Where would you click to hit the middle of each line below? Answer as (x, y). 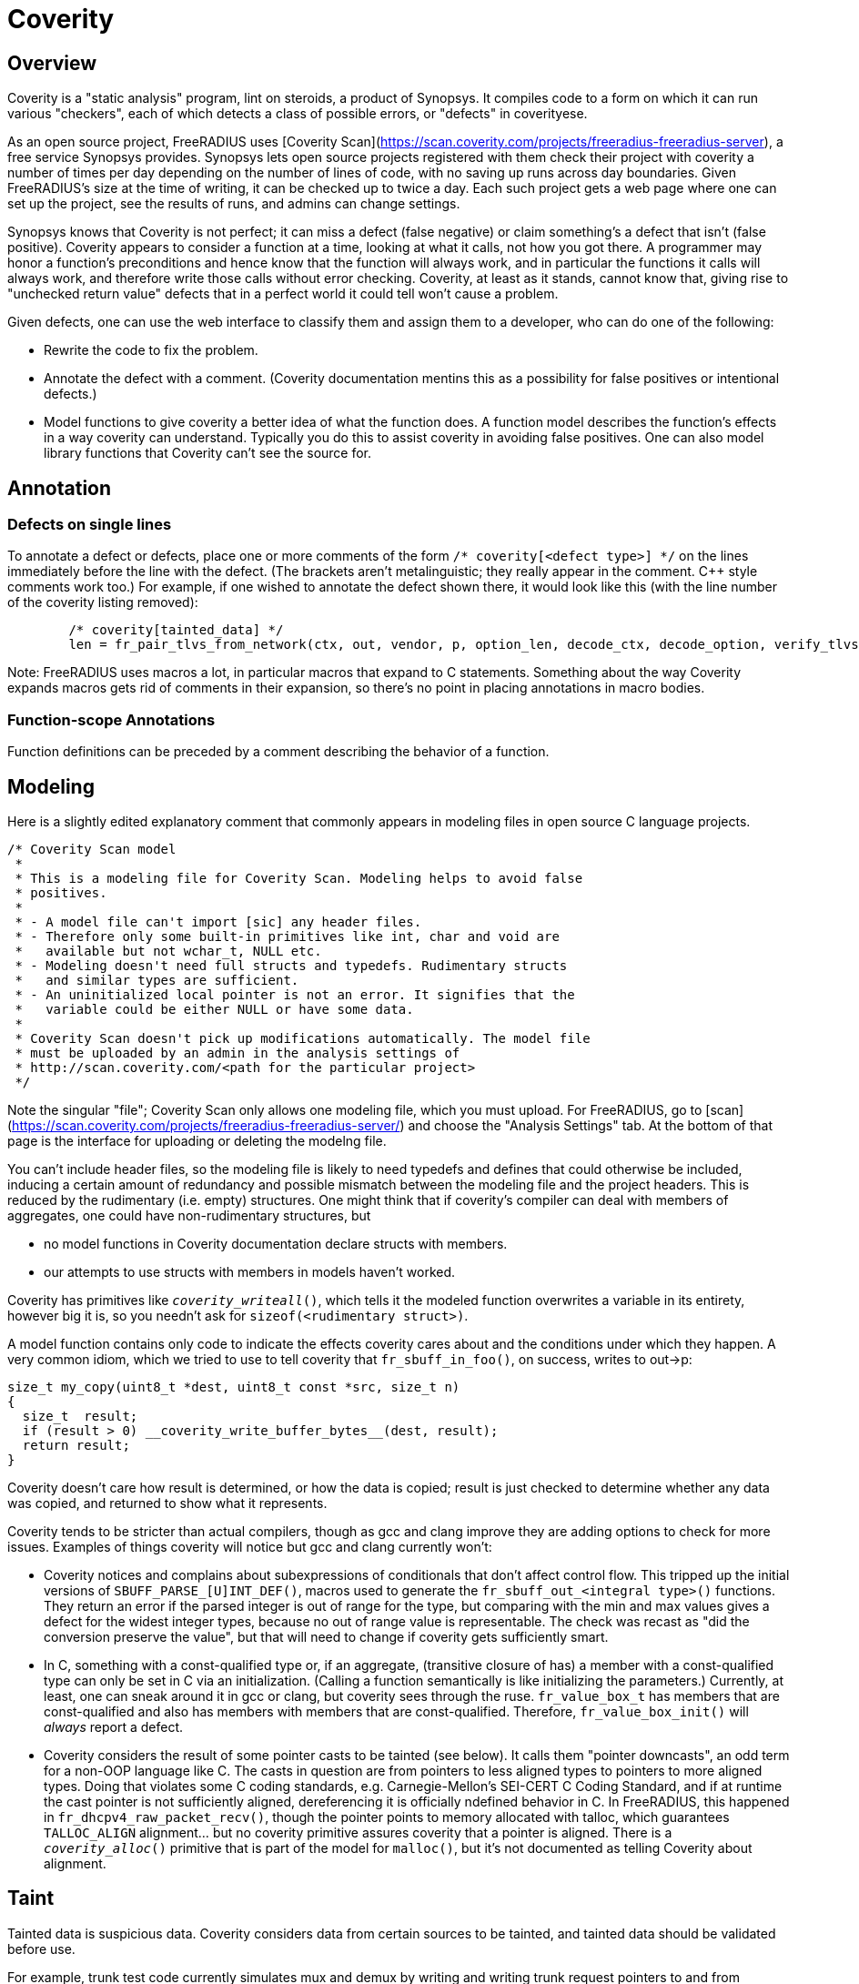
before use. (41, 1949)
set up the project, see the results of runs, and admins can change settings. (234, 204)
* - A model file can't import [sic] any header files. (218, 921)
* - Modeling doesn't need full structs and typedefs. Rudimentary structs (291, 965)
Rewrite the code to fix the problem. (151, 350)
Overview (52, 63)
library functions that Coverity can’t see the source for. (208, 453)
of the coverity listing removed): (103, 602)
